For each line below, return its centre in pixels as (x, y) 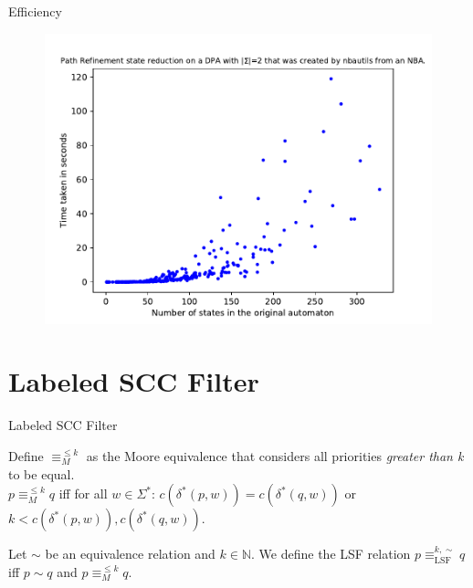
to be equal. (42, 473)
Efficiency (35, 11)
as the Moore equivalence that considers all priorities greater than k (275, 455)
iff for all (83, 493)
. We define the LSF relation (331, 554)
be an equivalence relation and (130, 554)
